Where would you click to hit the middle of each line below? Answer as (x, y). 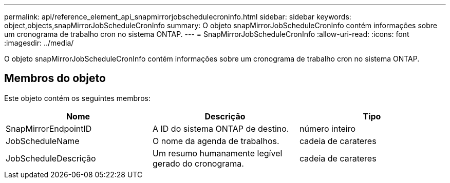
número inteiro (327, 128)
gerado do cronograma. (198, 163)
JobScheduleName (43, 141)
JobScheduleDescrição (51, 158)
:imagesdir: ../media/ (39, 43)
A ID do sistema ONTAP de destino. (221, 128)
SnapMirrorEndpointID (49, 128)
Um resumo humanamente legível (217, 153)
